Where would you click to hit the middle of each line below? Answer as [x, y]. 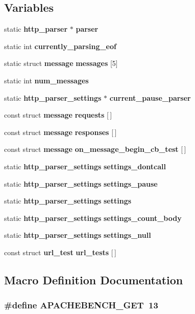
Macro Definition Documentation [94, 279]
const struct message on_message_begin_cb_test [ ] [95, 149]
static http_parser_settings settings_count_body [93, 218]
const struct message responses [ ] [60, 132]
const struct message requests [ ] [58, 115]
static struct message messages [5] [61, 63]
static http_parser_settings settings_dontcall [85, 166]
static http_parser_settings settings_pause [81, 183]
